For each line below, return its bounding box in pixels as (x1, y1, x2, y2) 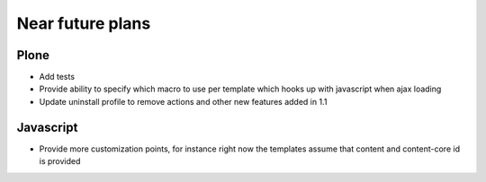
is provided (39, 156, 81, 167)
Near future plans (16, 13, 151, 33)
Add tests (39, 72, 76, 82)
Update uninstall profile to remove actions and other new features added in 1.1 (39, 96, 328, 107)
